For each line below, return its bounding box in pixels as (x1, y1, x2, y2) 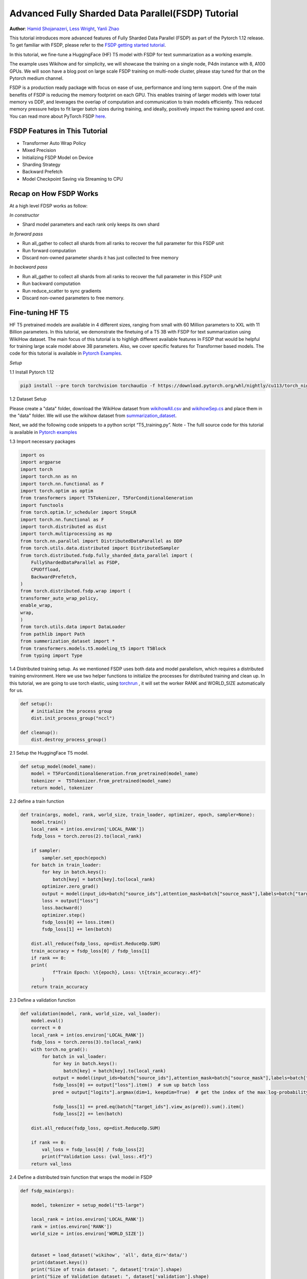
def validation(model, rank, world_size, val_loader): (20, 1010, 161, 1017)
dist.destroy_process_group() (31, 737, 107, 743)
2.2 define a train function (9, 798, 64, 804)
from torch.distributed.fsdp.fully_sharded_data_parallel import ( (20, 553, 193, 558)
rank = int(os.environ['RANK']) (31, 1223, 113, 1229)
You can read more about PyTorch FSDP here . (9, 113, 107, 119)
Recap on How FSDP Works (9, 189, 99, 198)
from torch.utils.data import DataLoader (20, 624, 126, 630)
